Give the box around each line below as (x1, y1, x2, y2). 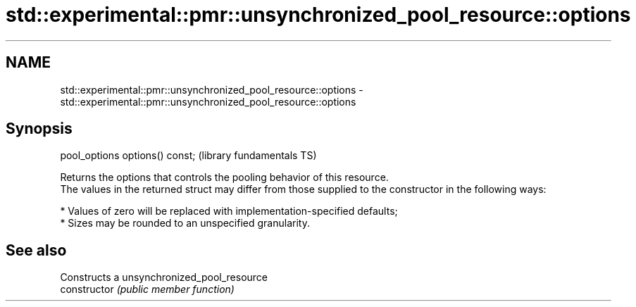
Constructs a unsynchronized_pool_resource (60, 271, 268, 284)
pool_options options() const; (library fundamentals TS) (60, 149, 317, 162)
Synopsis (6, 120, 73, 138)
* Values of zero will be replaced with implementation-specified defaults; (60, 205, 398, 218)
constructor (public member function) (60, 283, 235, 296)
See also (6, 241, 67, 259)
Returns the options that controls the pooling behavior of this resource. (60, 171, 389, 184)
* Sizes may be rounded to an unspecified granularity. (60, 217, 310, 230)
